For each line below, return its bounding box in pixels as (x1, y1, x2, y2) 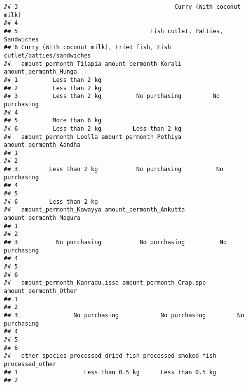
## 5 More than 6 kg (4, 117, 102, 124)
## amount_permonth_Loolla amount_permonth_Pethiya (4, 133, 182, 140)
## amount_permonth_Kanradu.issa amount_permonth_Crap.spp (4, 279, 206, 287)
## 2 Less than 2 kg (4, 84, 102, 92)
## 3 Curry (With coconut (4, 3, 241, 10)
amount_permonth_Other (4, 287, 77, 294)
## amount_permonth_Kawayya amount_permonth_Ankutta (4, 206, 185, 213)
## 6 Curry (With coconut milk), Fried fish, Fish (4, 44, 171, 51)
